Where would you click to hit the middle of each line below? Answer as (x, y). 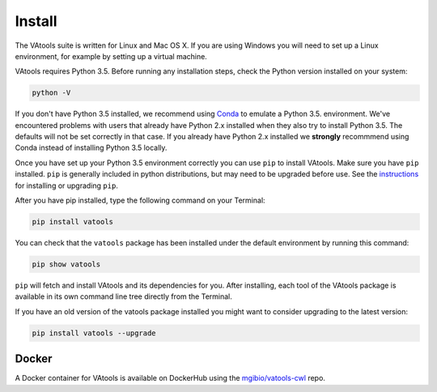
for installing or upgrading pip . (67, 185)
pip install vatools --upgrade (94, 333)
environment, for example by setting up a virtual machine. (111, 56)
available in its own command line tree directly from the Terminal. (123, 296)
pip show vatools (66, 264)
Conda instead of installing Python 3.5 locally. (91, 148)
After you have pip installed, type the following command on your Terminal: (140, 200)
